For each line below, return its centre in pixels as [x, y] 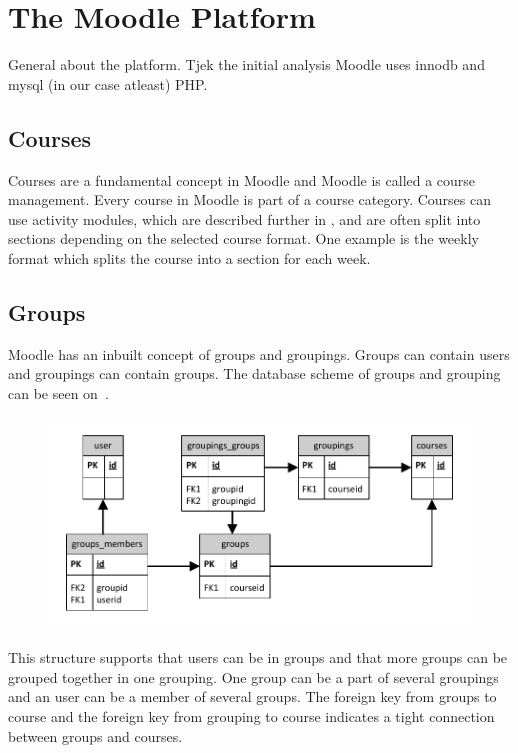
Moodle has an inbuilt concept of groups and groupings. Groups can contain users [259, 353]
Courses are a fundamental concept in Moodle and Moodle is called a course [242, 179]
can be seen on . [58, 392]
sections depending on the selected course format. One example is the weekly [243, 238]
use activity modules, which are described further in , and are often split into [244, 218]
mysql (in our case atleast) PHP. [108, 83]
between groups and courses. [95, 735]
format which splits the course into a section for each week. [189, 257]
